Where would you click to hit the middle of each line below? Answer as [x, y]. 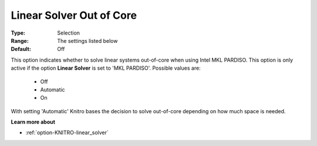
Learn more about [33, 122]
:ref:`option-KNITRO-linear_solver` [67, 133]
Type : [18, 33]
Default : [21, 49]
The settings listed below [87, 40]
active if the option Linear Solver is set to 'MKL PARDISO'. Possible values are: [106, 68]
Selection [69, 33]
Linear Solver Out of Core [74, 15]
